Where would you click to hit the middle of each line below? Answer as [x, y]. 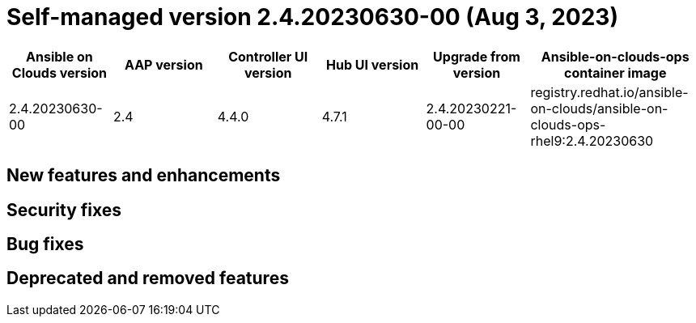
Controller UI [268, 56]
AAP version [163, 64]
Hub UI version [373, 64]
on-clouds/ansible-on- [599, 108]
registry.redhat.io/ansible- [609, 92]
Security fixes [64, 210]
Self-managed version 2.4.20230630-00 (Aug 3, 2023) [312, 17]
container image [615, 72]
